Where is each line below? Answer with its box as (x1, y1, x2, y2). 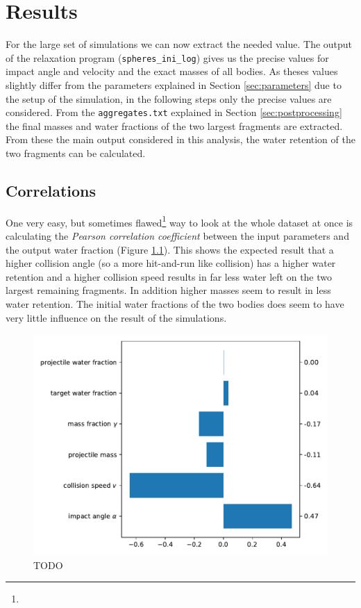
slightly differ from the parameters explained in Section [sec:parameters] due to (6, 77, 342, 92)
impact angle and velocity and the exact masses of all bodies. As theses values (6, 64, 338, 79)
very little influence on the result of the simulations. (6, 310, 227, 324)
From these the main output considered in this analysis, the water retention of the (6, 132, 355, 147)
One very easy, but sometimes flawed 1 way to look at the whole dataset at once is (6, 213, 353, 229)
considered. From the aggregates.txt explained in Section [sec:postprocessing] (6, 105, 342, 120)
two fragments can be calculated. (6, 146, 146, 160)
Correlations (6, 179, 96, 201)
